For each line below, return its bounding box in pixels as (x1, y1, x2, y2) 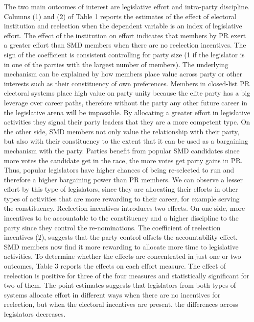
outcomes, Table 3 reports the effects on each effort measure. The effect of (4, 261, 226, 271)
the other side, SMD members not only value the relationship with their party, (4, 126, 239, 136)
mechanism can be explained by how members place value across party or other (4, 69, 242, 79)
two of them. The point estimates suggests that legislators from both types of (4, 280, 236, 290)
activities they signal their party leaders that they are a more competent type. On (4, 117, 250, 127)
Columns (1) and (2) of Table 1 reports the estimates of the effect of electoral (4, 11, 236, 21)
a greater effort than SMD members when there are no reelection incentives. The (4, 40, 246, 50)
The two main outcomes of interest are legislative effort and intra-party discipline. (4, 1, 250, 11)
